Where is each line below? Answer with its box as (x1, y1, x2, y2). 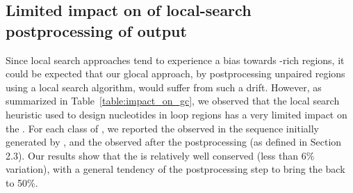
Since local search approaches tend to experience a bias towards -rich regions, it (6, 52, 345, 67)
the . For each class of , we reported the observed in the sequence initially (6, 121, 319, 135)
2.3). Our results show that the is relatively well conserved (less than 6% (6, 148, 315, 162)
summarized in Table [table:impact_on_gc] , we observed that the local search (6, 93, 340, 108)
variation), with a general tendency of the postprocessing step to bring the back (6, 162, 345, 176)
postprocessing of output (6, 20, 187, 41)
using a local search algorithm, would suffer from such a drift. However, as (6, 79, 322, 94)
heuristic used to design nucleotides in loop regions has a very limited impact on (6, 107, 347, 121)
